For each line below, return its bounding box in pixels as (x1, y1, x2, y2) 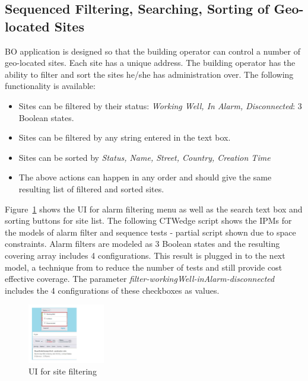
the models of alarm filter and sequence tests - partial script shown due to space (5, 226, 296, 238)
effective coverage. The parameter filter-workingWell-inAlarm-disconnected (5, 272, 275, 285)
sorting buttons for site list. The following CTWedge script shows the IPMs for (5, 214, 292, 227)
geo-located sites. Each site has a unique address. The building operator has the (5, 56, 296, 69)
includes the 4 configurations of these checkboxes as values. (5, 284, 220, 296)
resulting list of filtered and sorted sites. (18, 182, 164, 195)
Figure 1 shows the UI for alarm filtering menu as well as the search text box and (5, 202, 303, 215)
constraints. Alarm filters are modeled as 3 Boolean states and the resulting (5, 237, 280, 250)
